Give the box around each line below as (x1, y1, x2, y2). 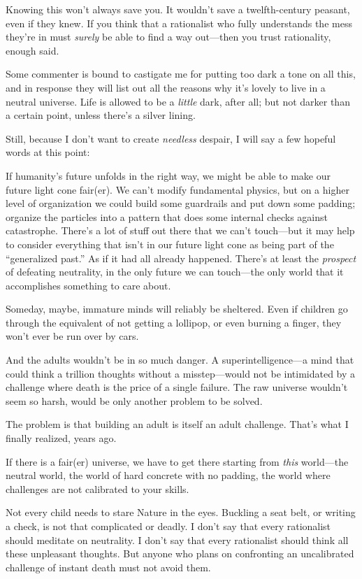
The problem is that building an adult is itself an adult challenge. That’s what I (6, 417, 349, 431)
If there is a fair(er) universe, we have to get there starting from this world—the (6, 454, 349, 469)
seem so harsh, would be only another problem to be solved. (6, 393, 263, 408)
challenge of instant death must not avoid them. (6, 559, 211, 574)
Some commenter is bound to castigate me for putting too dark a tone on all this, (6, 66, 356, 81)
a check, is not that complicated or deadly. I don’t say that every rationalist (6, 519, 331, 533)
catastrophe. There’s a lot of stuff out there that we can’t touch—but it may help (6, 223, 355, 238)
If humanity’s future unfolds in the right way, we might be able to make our (6, 168, 331, 183)
